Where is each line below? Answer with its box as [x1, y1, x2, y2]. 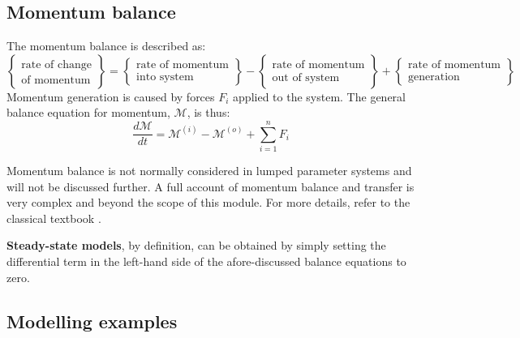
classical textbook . [6, 209, 101, 226]
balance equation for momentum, [6, 104, 170, 121]
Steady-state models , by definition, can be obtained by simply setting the [6, 237, 386, 254]
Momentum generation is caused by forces [6, 88, 215, 105]
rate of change [21, 58, 92, 71]
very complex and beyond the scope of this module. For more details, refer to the [6, 194, 410, 211]
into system [136, 71, 194, 83]
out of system [272, 71, 340, 83]
